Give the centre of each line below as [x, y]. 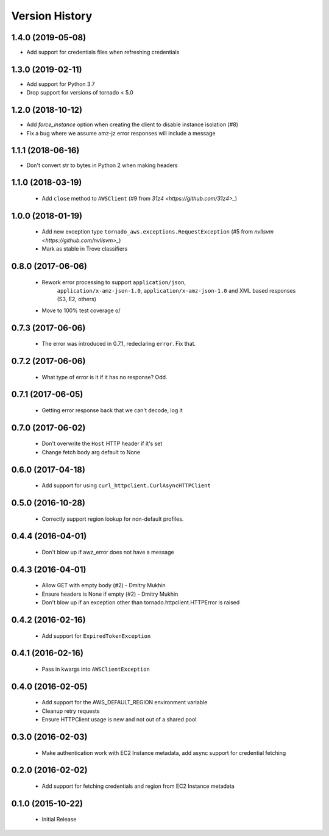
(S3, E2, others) [77, 299]
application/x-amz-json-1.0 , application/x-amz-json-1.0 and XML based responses [176, 290]
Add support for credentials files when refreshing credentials [103, 52]
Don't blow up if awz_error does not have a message [108, 552]
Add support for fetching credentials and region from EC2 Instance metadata [138, 786]
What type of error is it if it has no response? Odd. [104, 377]
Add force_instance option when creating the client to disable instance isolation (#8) [133, 124]
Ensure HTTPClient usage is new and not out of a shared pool [119, 720]
